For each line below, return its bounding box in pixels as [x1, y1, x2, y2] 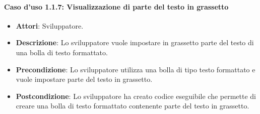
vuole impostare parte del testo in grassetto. [16, 74, 153, 84]
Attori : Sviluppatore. [16, 20, 84, 31]
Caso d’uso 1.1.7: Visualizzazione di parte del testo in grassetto [4, 1, 229, 12]
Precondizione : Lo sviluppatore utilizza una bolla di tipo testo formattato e [16, 64, 255, 74]
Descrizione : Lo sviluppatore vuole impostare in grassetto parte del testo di [16, 37, 254, 48]
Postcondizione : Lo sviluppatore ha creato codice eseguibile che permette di [16, 90, 256, 101]
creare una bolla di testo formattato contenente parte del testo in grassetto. [16, 100, 249, 111]
